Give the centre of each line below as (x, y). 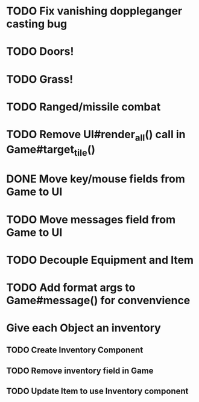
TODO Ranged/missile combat (84, 107)
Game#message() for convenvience (98, 300)
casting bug (37, 24)
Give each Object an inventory (84, 328)
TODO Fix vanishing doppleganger (94, 11)
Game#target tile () (51, 150)
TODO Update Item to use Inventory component (97, 391)
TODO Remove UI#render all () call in (96, 135)
